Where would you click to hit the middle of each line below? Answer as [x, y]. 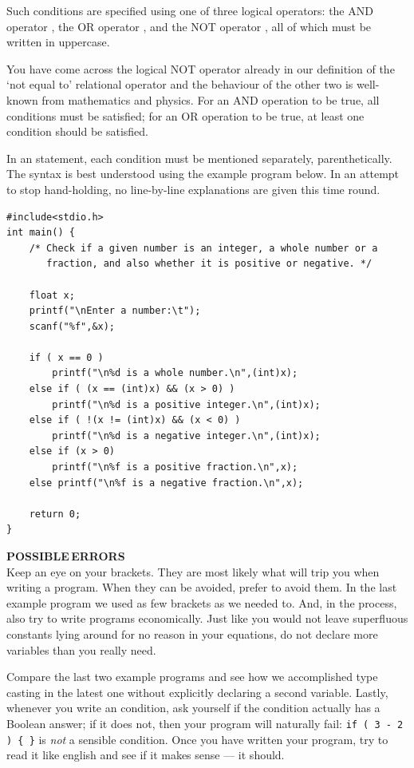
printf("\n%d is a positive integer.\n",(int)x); [186, 404]
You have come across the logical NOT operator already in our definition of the [201, 68]
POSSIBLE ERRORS [66, 556]
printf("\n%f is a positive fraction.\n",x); [175, 467]
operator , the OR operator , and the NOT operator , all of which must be [189, 26]
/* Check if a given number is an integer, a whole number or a [203, 248]
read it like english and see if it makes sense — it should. [146, 755]
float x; [52, 295]
